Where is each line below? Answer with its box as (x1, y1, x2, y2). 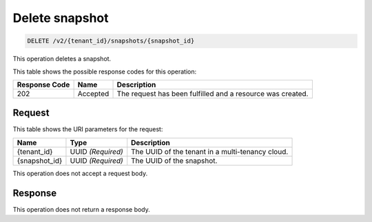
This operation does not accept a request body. (12, 169, 148, 177)
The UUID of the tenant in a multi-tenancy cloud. (131, 146, 289, 156)
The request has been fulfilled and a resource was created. (116, 89, 309, 98)
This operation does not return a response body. (12, 205, 151, 213)
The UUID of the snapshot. (131, 155, 218, 165)
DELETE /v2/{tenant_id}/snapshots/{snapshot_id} (27, 37, 195, 45)
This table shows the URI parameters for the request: (12, 125, 163, 133)
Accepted (77, 89, 110, 98)
